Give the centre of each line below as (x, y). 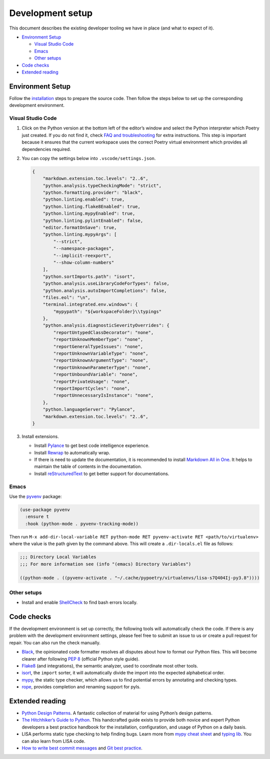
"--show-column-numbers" (84, 262)
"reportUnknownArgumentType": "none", (101, 360)
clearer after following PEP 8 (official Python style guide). (81, 659)
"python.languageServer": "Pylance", (89, 409)
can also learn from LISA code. (53, 741)
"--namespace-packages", (84, 248)
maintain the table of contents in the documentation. (88, 466)
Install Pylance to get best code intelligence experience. (92, 445)
